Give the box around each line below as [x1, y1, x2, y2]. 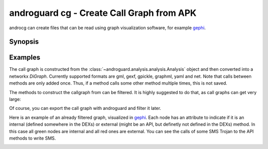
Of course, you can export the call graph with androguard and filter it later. [9, 105, 161, 111]
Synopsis [9, 38, 39, 46]
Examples [9, 53, 41, 62]
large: [9, 97, 21, 102]
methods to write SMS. [9, 135, 56, 141]
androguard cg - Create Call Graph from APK [9, 7, 197, 18]
